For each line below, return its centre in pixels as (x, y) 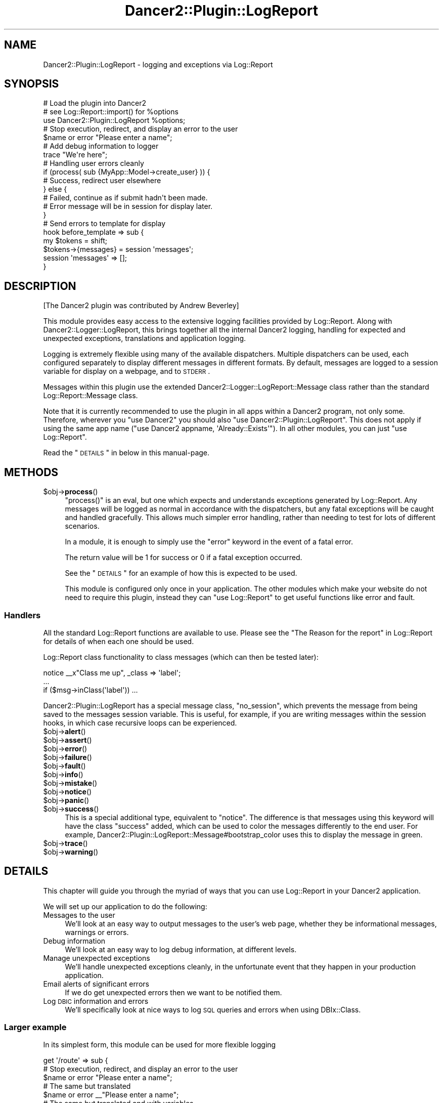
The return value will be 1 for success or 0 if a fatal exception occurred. (184, 558)
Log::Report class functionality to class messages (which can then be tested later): (181, 657)
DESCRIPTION (40, 286)
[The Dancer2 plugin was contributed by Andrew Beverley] (141, 306)
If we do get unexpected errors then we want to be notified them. (173, 992)
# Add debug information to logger (101, 146)
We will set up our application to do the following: (125, 906)
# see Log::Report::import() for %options (111, 112)
